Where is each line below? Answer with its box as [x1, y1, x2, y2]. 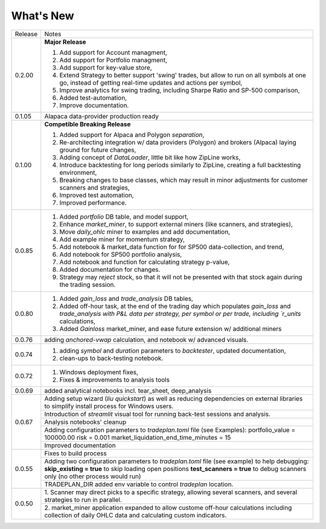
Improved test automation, [59, 191, 134, 199]
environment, [59, 168, 97, 176]
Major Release [44, 37, 87, 46]
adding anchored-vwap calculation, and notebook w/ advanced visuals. [44, 335, 249, 344]
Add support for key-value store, [59, 63, 152, 72]
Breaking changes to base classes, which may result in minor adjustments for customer [59, 176, 308, 184]
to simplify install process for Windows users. [44, 402, 174, 410]
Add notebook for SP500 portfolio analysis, [59, 250, 182, 258]
